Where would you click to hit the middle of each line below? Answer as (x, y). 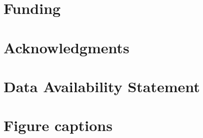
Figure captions (58, 125)
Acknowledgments (66, 47)
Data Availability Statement (102, 86)
